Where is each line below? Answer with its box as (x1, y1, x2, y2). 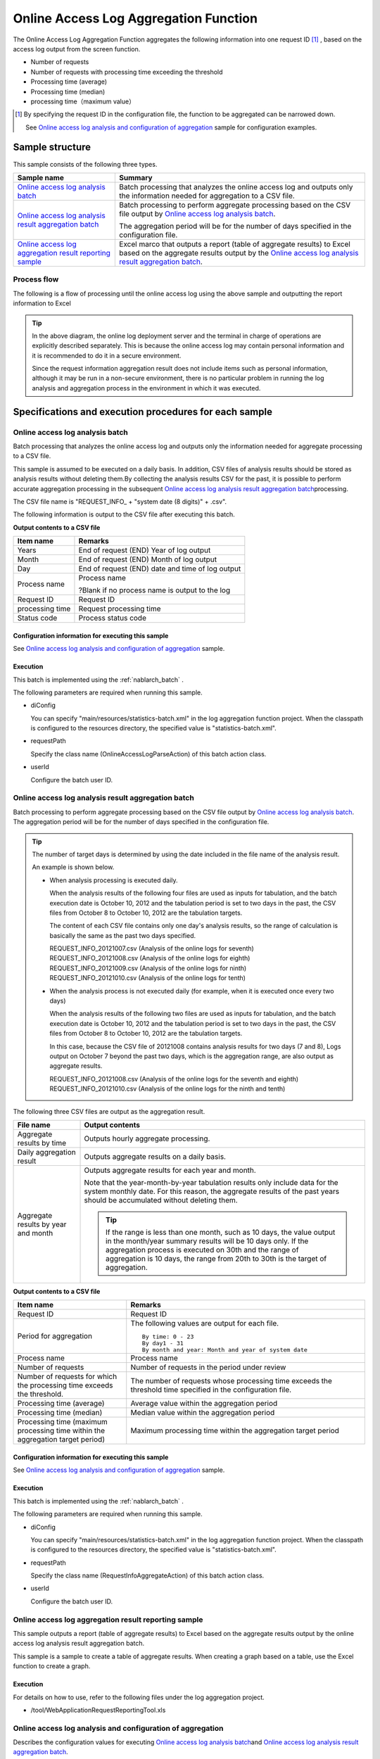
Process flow (13, 274, 59, 284)
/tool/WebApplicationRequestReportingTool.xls (30, 1706, 166, 1714)
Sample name (17, 172, 65, 182)
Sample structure (13, 141, 91, 153)
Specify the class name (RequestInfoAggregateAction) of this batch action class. (30, 1571, 265, 1580)
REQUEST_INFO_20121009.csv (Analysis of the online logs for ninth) (49, 964, 247, 972)
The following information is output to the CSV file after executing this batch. (13, 510, 235, 519)
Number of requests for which (17, 1372, 118, 1382)
